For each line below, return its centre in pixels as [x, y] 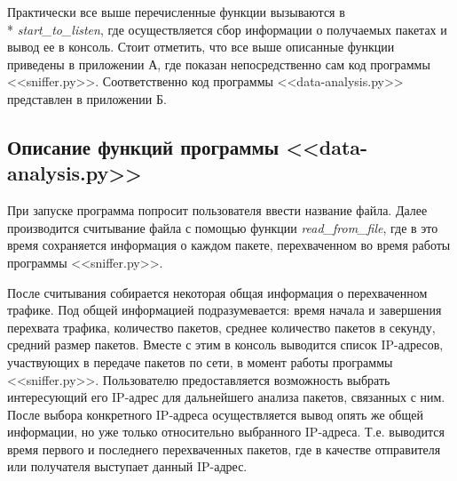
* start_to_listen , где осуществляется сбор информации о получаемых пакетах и [227, 29]
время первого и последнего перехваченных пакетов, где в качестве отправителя [224, 449]
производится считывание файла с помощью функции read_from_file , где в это [223, 227]
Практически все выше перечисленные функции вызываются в [176, 12]
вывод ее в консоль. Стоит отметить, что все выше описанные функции [201, 47]
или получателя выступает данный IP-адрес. [127, 466]
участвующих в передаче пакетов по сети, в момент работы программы [200, 361]
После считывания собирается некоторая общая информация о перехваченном [217, 292]
